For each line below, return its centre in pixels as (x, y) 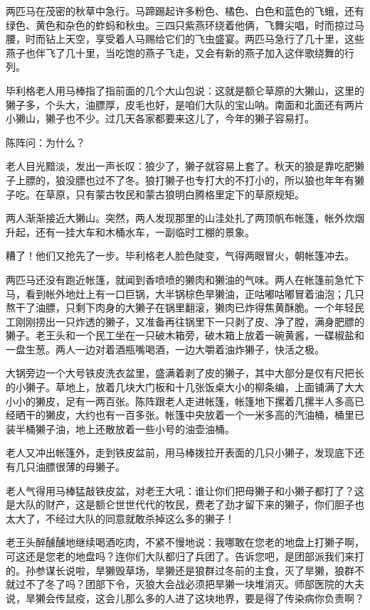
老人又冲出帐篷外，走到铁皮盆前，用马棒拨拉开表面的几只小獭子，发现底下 (180, 453)
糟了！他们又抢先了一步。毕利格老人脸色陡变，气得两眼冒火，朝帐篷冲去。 (180, 256)
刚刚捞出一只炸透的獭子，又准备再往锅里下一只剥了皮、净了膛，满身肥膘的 (190, 321)
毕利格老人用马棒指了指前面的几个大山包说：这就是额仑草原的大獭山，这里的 (185, 90)
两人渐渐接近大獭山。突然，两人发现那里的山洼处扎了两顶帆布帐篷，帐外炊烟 (185, 218)
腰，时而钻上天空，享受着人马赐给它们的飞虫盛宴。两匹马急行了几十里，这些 (185, 39)
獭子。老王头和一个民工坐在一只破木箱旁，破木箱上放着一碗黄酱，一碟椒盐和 (185, 335)
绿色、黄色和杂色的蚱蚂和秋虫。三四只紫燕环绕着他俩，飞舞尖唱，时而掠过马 (185, 25)
